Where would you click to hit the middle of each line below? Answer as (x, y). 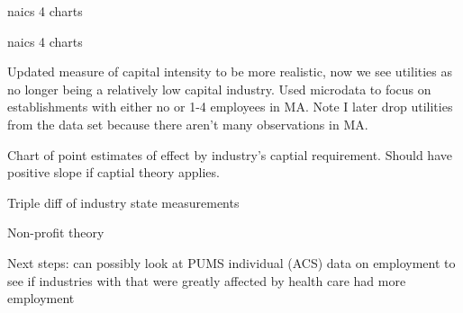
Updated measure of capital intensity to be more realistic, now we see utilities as (230, 72)
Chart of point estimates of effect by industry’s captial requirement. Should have (230, 154)
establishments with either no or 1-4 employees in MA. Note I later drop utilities (230, 107)
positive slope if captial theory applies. (113, 172)
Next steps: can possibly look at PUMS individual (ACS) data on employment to (231, 262)
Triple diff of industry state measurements (123, 202)
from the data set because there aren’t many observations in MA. (188, 124)
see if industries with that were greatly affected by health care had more (207, 280)
